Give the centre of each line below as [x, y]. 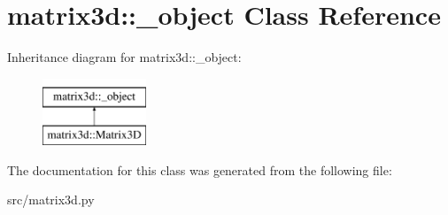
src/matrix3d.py [51, 200]
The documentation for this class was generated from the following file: [200, 169]
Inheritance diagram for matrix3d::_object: [124, 57]
